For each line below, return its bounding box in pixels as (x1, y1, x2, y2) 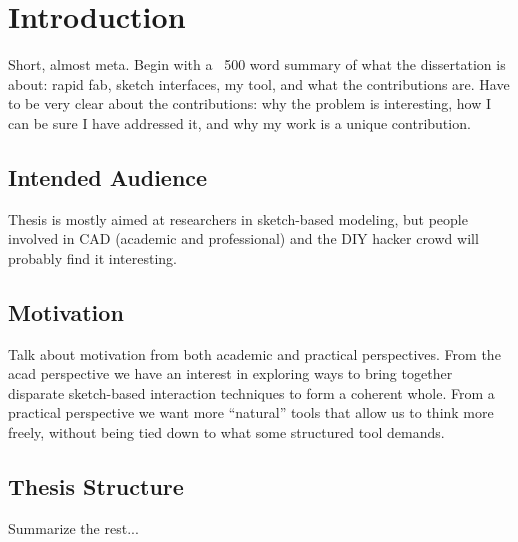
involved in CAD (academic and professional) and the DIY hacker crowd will (8, 228, 479, 249)
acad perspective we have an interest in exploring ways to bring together (8, 363, 453, 384)
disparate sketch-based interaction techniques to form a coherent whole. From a (8, 382, 495, 403)
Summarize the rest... (8, 517, 139, 538)
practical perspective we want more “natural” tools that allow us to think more (8, 402, 494, 423)
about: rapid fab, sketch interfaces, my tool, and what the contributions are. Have (8, 73, 510, 94)
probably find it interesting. (8, 247, 177, 268)
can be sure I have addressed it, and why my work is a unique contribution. (8, 112, 471, 133)
